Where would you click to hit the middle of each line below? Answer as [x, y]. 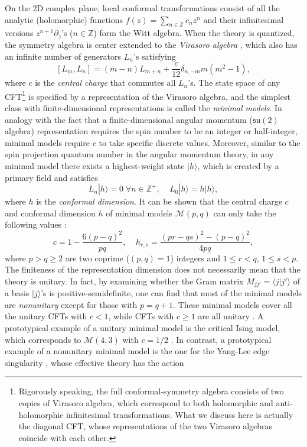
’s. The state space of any [234, 82]
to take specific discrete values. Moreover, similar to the [200, 142]
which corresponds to [43, 339]
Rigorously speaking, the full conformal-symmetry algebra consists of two [151, 391]
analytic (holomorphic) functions [64, 19]
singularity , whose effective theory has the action [94, 362]
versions [19, 33]
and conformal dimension [50, 213]
